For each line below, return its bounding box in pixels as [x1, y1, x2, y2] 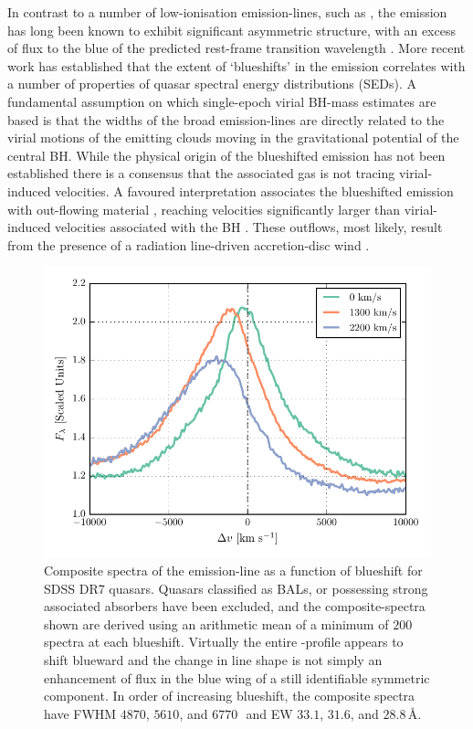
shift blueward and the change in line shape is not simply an [44, 650, 383, 669]
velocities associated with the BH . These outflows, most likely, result [55, 217, 443, 237]
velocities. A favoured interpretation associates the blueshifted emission [55, 181, 454, 200]
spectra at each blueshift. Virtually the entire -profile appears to [44, 632, 404, 651]
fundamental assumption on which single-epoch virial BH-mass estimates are [7, 91, 436, 111]
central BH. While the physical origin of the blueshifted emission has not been [7, 145, 446, 164]
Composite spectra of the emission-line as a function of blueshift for [44, 561, 423, 580]
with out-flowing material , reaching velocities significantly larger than [7, 199, 401, 218]
